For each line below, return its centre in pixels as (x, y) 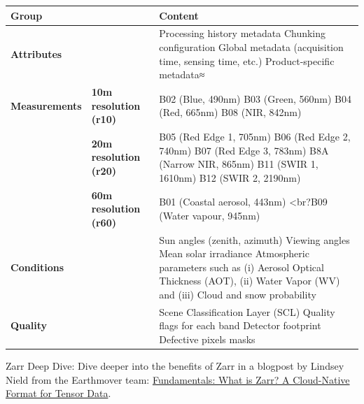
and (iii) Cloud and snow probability (238, 295)
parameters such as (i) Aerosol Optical (241, 267)
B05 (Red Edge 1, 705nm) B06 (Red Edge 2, (255, 136)
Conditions (37, 267)
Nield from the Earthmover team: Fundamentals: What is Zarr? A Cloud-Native (178, 379)
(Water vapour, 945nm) (210, 216)
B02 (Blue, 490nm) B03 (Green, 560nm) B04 (255, 98)
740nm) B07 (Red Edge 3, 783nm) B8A (244, 150)
